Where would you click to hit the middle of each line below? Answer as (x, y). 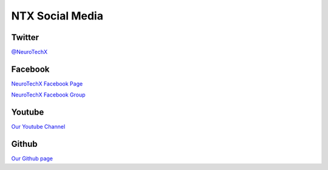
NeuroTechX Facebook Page (47, 83)
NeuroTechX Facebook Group (48, 95)
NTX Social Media (57, 16)
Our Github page (32, 158)
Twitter (25, 37)
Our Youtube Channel (38, 127)
